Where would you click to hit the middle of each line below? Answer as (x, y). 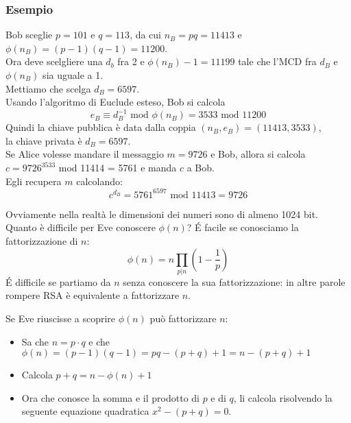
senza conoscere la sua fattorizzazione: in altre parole (234, 281)
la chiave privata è (44, 140)
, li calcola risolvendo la (283, 397)
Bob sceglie (29, 35)
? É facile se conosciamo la (243, 227)
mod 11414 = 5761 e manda (118, 168)
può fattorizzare (183, 318)
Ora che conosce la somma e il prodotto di (110, 397)
